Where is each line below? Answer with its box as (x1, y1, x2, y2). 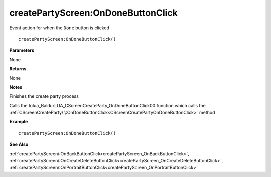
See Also (9, 141, 29, 147)
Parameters (9, 47, 35, 53)
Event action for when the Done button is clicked (9, 25, 110, 31)
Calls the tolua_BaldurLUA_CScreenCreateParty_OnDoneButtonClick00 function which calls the (9, 102, 206, 108)
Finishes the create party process (9, 93, 79, 99)
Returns (9, 66, 27, 72)
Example (9, 119, 28, 125)
